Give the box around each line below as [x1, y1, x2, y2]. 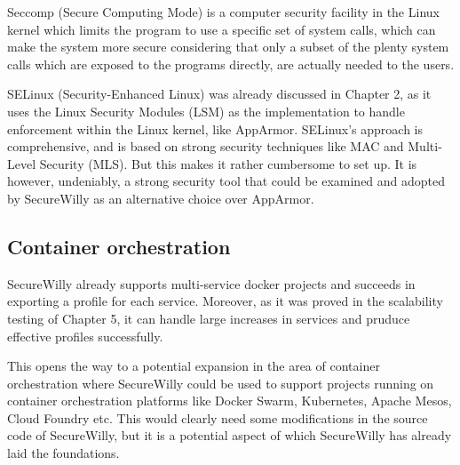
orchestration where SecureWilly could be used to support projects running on [7, 373, 434, 392]
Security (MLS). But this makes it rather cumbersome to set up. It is [39, 154, 417, 172]
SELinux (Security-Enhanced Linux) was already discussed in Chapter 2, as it [7, 84, 432, 103]
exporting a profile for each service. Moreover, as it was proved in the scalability [7, 292, 443, 310]
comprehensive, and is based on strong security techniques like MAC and [7, 137, 404, 156]
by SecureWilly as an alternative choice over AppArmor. [7, 188, 314, 207]
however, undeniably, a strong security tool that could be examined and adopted [7, 172, 446, 190]
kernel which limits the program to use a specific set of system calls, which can [7, 20, 436, 38]
